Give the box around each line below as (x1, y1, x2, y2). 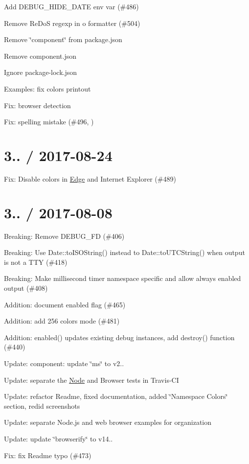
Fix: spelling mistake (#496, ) (4, 116, 94, 127)
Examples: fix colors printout (4, 83, 91, 93)
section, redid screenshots (4, 400, 80, 411)
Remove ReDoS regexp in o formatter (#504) (4, 18, 140, 28)
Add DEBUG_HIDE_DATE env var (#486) (4, 1, 139, 11)
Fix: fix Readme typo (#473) (4, 450, 91, 460)
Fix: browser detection (4, 100, 71, 110)
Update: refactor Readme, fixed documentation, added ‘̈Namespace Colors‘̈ (4, 391, 228, 401)
